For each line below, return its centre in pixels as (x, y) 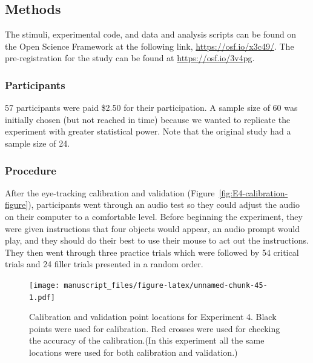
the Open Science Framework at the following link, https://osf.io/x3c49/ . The (150, 46)
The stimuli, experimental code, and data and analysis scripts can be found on (151, 34)
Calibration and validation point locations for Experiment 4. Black (153, 317)
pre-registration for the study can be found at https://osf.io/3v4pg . (130, 58)
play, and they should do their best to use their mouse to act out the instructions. (157, 240)
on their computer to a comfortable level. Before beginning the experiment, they (154, 216)
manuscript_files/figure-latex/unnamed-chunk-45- (166, 285)
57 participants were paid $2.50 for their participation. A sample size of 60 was (151, 108)
